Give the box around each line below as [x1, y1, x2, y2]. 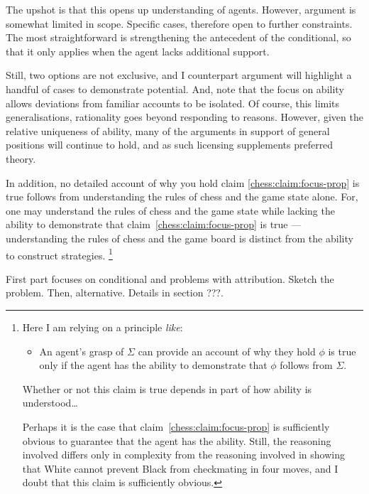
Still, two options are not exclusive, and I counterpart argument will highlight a [6, 68, 352, 82]
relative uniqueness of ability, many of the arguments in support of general [6, 123, 330, 138]
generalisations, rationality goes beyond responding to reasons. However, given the [6, 109, 363, 124]
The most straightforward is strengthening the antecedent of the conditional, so [6, 30, 351, 45]
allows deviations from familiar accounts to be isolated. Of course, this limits [6, 95, 340, 110]
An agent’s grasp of [39, 343, 124, 358]
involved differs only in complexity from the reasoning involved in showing [22, 447, 345, 462]
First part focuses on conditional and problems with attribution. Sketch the [6, 271, 334, 286]
